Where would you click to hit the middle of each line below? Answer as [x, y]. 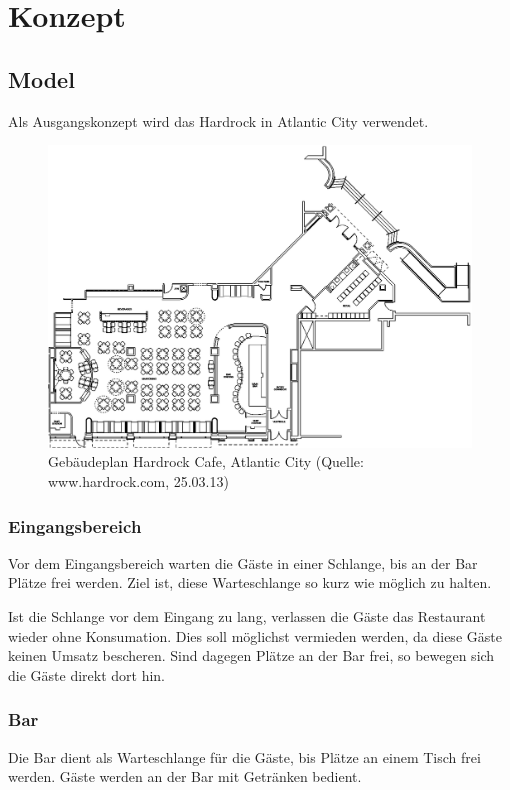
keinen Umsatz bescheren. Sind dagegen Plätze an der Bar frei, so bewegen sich [251, 655]
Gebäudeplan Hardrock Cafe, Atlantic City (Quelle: [206, 461]
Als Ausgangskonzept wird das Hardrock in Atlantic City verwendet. [218, 120]
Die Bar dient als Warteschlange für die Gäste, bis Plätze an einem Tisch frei [244, 756]
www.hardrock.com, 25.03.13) [138, 481]
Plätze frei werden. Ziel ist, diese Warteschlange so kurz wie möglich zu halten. [250, 582]
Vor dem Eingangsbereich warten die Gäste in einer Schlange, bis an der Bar [243, 562]
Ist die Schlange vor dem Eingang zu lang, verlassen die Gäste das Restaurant [247, 616]
